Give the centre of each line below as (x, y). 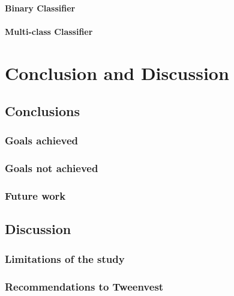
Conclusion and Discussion (117, 72)
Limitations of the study (65, 258)
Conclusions (43, 111)
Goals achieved (42, 140)
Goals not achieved (52, 168)
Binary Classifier (40, 8)
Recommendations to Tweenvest (84, 286)
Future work (35, 196)
